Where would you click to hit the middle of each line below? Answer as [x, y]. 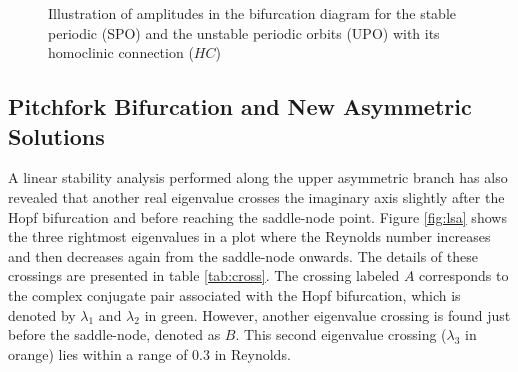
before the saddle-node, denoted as [114, 334]
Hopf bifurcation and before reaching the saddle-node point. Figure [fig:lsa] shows [257, 216]
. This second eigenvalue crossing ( [341, 334]
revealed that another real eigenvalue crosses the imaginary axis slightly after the [256, 196]
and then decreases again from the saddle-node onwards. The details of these [243, 255]
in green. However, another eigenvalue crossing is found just [327, 314]
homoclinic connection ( [121, 52]
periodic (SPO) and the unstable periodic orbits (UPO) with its [244, 32]
